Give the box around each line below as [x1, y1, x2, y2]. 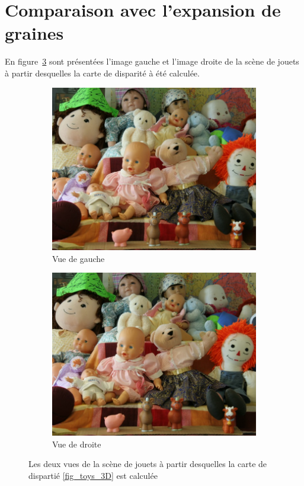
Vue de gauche [52, 252, 105, 264]
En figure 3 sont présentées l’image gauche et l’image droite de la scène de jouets [5, 55, 299, 68]
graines [5, 21, 64, 45]
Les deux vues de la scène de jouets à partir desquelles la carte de [28, 458, 267, 470]
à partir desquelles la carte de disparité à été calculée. [5, 66, 200, 79]
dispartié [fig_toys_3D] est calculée [28, 469, 158, 481]
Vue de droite [52, 437, 101, 450]
